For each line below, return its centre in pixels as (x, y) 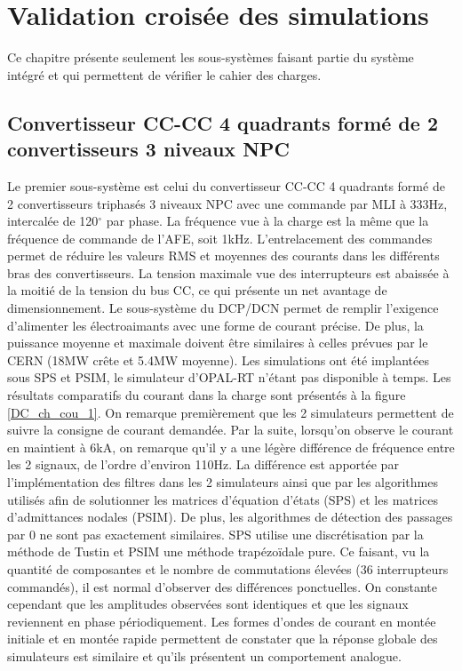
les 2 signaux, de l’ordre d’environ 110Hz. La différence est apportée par (203, 464)
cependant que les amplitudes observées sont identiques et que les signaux (208, 604)
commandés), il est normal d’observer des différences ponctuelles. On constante (223, 586)
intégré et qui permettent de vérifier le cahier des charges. (164, 74)
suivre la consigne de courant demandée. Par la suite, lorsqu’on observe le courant (231, 430)
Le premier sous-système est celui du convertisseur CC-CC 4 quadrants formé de (226, 185)
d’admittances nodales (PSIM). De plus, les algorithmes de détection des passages (230, 517)
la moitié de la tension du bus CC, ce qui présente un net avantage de (197, 290)
